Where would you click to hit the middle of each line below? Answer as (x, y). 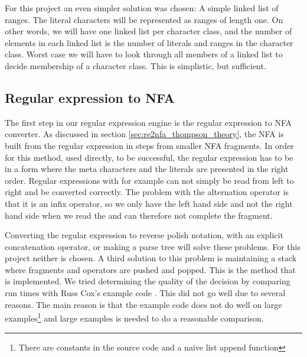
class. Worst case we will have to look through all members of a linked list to (144, 54)
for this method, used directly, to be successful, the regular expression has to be (149, 157)
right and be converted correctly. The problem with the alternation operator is (147, 192)
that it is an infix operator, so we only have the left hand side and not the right (149, 203)
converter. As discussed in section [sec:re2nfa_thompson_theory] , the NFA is (144, 134)
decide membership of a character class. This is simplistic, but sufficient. (135, 65)
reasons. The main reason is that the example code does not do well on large (143, 304)
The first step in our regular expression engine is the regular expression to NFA (148, 122)
